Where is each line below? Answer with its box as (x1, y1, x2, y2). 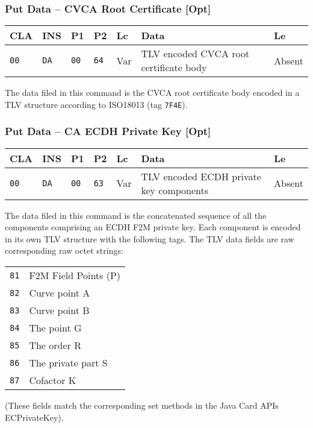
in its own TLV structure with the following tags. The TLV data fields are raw (5, 232, 294, 245)
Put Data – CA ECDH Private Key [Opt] (5, 124, 211, 139)
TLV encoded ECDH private (141, 169, 261, 183)
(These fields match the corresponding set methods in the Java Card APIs (5, 399, 279, 412)
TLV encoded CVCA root (141, 46, 250, 61)
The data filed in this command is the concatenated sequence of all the (5, 209, 267, 221)
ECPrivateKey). (5, 411, 64, 423)
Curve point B (29, 303, 90, 318)
